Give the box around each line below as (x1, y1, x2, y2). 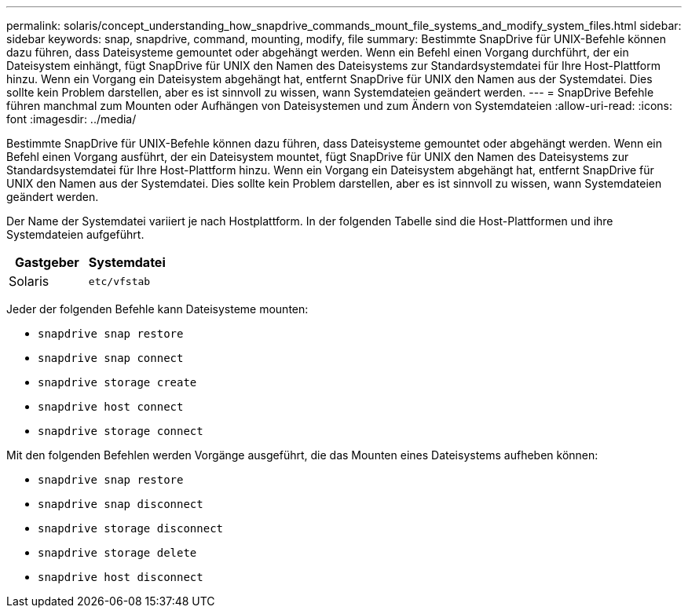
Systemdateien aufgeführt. (6, 228, 145, 241)
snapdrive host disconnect (38, 571, 203, 583)
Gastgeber (15, 254, 79, 270)
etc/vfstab (88, 275, 151, 287)
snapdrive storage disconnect (38, 522, 224, 535)
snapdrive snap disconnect (38, 498, 203, 510)
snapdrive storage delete (38, 546, 197, 559)
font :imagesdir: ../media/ (6, 112, 137, 126)
